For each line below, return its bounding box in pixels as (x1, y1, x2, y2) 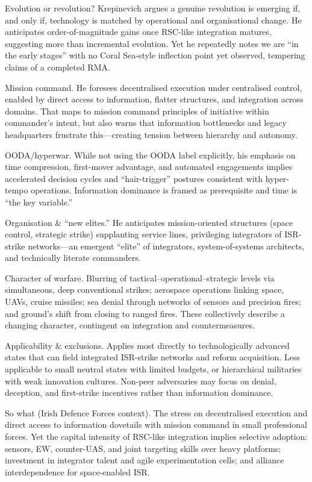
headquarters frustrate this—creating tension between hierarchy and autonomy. (5, 128, 298, 140)
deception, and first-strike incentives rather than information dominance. (5, 386, 273, 399)
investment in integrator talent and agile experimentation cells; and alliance (5, 454, 284, 466)
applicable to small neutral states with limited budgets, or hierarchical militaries (5, 363, 302, 375)
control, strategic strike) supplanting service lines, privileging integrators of (5, 228, 282, 240)
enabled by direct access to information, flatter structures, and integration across (5, 93, 304, 105)
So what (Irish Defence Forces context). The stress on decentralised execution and (5, 406, 308, 419)
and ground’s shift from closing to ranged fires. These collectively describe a (5, 307, 285, 319)
